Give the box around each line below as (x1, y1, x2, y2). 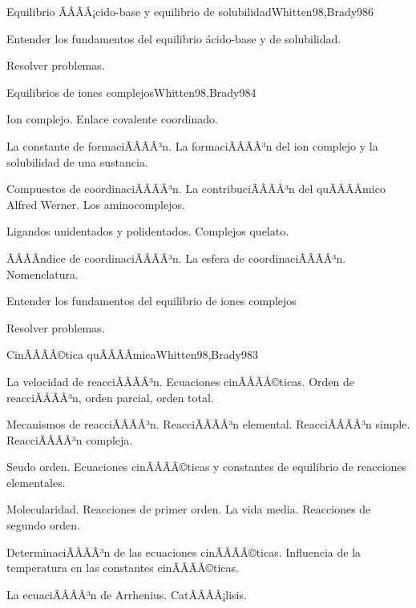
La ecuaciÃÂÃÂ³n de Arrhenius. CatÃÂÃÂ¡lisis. (6, 586, 247, 602)
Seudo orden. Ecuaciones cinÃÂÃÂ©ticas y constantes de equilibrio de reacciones (6, 458, 407, 475)
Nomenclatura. (6, 265, 79, 282)
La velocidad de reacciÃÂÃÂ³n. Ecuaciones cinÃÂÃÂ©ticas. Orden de (6, 372, 355, 389)
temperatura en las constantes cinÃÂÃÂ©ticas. (6, 559, 239, 576)
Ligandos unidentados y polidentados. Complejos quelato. (6, 223, 289, 240)
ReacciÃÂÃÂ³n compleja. (6, 431, 133, 448)
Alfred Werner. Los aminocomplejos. (6, 195, 185, 212)
